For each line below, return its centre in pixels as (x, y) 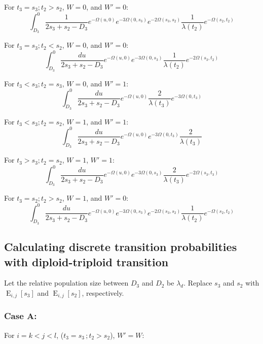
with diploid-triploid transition (86, 261)
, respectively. (103, 292)
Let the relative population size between (66, 283)
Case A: (21, 316)
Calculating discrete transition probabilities (121, 247)
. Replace (198, 283)
